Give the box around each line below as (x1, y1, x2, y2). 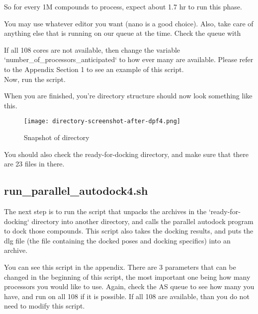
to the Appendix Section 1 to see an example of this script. (4, 64, 184, 74)
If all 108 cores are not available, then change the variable (4, 44, 180, 55)
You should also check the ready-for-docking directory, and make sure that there (4, 149, 249, 159)
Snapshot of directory (24, 132, 89, 142)
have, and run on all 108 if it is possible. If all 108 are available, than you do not (4, 291, 250, 301)
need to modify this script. (4, 301, 85, 311)
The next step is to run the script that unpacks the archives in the (4, 206, 207, 216)
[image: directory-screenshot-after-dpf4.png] (24, 118, 180, 125)
